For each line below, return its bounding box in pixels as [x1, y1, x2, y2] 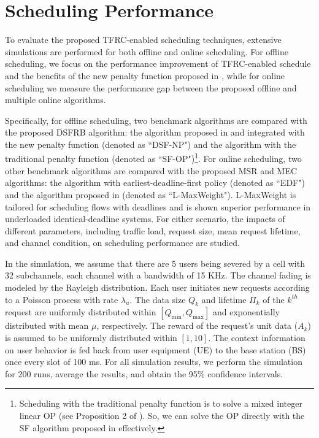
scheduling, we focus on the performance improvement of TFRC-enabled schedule [5, 57, 311, 70]
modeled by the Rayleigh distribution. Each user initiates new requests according [5, 281, 310, 294]
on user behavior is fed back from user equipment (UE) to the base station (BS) [5, 343, 306, 356]
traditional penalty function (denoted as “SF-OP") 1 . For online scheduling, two [5, 150, 302, 165]
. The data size [129, 293, 186, 305]
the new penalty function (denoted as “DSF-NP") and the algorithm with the [5, 137, 296, 150]
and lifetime [201, 293, 247, 305]
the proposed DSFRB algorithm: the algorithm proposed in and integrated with [5, 126, 305, 139]
